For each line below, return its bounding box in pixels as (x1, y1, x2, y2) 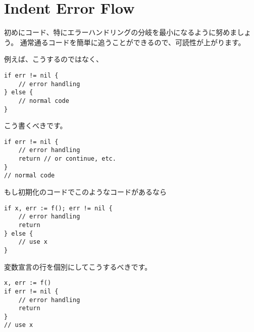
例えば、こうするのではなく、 (4, 54, 103, 64)
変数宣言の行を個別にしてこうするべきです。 (4, 261, 152, 272)
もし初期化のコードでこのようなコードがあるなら (4, 187, 167, 197)
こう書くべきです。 (4, 120, 67, 131)
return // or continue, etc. (18, 155, 116, 163)
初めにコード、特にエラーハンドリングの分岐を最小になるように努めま (4, 27, 237, 38)
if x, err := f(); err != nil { (4, 204, 113, 212)
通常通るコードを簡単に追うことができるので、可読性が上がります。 (20, 36, 245, 47)
